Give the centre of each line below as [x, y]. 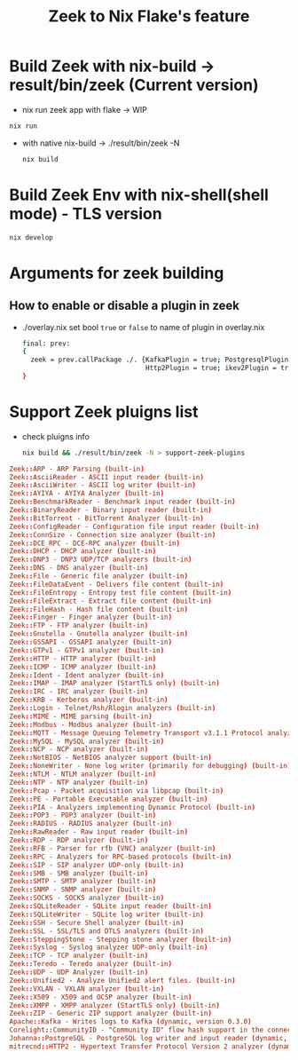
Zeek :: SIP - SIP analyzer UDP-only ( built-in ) [97, 865]
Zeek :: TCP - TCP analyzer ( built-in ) [79, 956]
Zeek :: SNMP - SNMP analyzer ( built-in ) [83, 890]
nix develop [31, 237]
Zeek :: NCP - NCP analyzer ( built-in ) [79, 749]
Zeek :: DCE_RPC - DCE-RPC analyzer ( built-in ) [94, 543]
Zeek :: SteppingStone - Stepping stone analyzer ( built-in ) [121, 939]
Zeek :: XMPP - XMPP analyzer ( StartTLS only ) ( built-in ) [114, 1005]
